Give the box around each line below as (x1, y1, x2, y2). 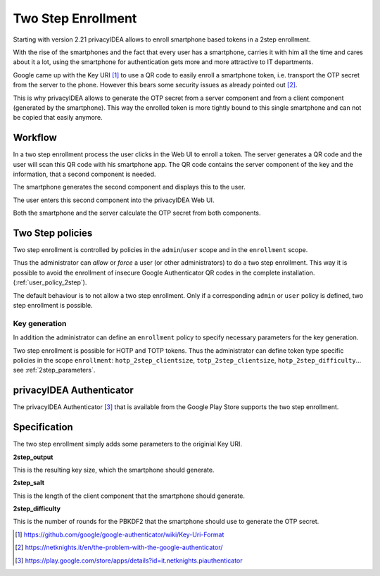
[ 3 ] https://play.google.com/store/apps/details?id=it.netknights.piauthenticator (15, 556, 243, 565)
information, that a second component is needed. (13, 170, 156, 178)
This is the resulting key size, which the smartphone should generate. (13, 465, 215, 474)
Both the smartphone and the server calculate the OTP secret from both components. (13, 208, 261, 218)
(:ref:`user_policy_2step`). (13, 278, 87, 287)
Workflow (13, 132, 58, 144)
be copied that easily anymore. (13, 113, 103, 122)
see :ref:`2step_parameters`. (13, 366, 96, 375)
